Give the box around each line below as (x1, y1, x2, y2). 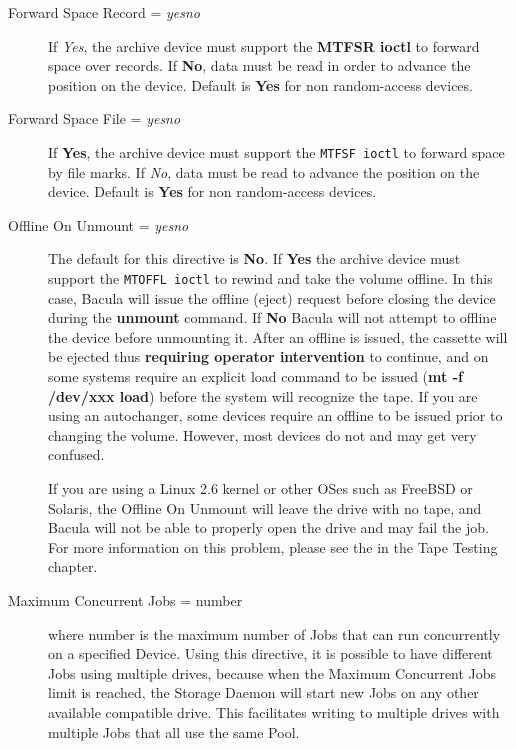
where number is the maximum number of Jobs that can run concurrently (48, 623, 501, 644)
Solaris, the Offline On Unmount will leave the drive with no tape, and (48, 497, 482, 518)
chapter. (48, 556, 98, 577)
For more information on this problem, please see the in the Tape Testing (48, 536, 498, 557)
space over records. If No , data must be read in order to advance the (48, 55, 471, 76)
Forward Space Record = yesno (8, 2, 201, 22)
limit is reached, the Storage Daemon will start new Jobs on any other (48, 682, 479, 703)
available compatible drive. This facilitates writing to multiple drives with (48, 701, 500, 722)
